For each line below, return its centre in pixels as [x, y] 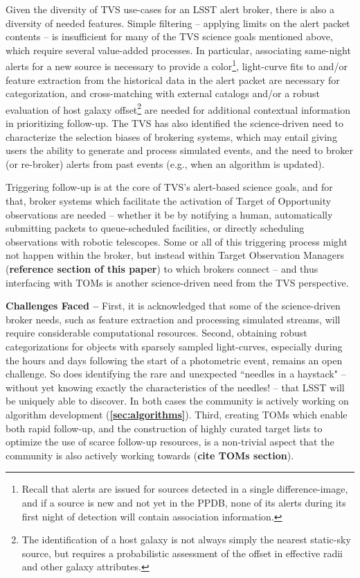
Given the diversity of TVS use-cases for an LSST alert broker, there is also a [170, 9]
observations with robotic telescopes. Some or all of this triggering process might [177, 241]
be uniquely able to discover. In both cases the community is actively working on [177, 401]
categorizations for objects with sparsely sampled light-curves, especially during [174, 346]
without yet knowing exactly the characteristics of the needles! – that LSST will [175, 387]
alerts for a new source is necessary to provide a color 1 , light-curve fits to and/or [177, 65]
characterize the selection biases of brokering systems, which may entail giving [171, 136]
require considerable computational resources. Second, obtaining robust [156, 333]
